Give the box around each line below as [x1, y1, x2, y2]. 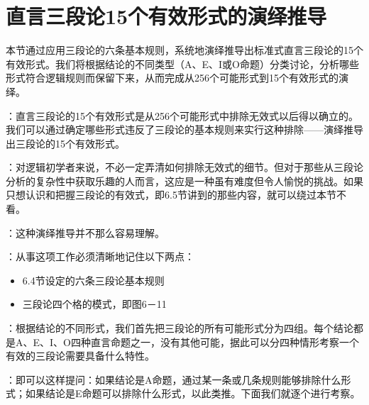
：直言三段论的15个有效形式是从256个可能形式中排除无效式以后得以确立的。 [6, 108, 358, 123]
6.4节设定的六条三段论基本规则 [22, 272, 165, 287]
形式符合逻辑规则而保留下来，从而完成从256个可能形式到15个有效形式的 [6, 70, 338, 85]
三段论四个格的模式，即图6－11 [22, 296, 167, 311]
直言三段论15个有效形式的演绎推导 [6, 1, 327, 30]
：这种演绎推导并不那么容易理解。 [6, 225, 165, 240]
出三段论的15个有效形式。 [6, 135, 125, 150]
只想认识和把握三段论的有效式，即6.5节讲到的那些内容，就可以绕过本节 [6, 187, 336, 202]
